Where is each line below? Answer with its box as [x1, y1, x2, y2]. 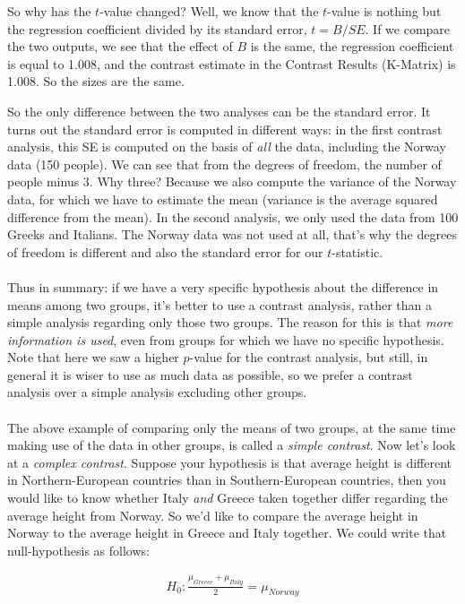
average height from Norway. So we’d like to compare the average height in [7, 505, 418, 524]
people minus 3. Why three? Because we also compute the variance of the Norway [7, 172, 457, 191]
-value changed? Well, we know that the [99, 2, 319, 20]
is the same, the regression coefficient [250, 37, 454, 56]
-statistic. [332, 242, 383, 261]
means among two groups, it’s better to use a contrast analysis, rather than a [7, 295, 432, 314]
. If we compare [365, 19, 451, 38]
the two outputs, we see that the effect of [7, 37, 233, 56]
